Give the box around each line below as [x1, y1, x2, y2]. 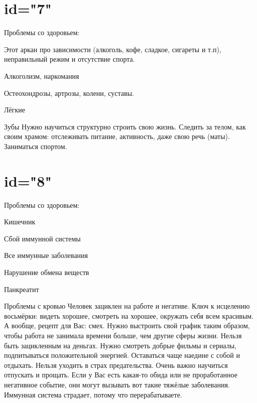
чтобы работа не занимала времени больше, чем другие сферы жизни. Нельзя [4, 330, 242, 340]
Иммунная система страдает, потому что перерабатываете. [4, 389, 182, 399]
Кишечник [4, 216, 36, 227]
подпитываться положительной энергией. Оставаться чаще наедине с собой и [4, 350, 240, 360]
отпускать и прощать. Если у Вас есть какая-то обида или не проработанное [4, 369, 237, 380]
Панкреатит [4, 284, 39, 294]
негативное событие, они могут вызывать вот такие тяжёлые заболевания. [4, 379, 230, 389]
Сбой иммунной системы [4, 233, 81, 243]
